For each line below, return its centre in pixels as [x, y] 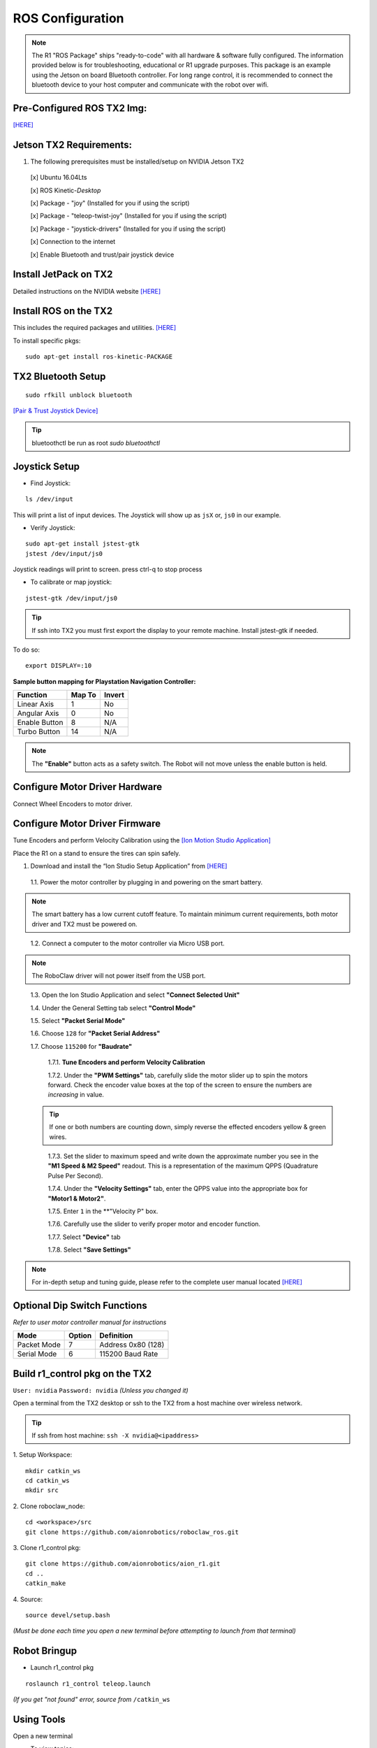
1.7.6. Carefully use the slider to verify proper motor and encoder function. [154, 1224]
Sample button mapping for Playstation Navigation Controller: [104, 681]
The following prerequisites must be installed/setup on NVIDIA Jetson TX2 [137, 162]
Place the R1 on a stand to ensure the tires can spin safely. [97, 853]
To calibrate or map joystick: [71, 582]
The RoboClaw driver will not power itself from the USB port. [119, 975]
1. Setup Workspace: [43, 1455]
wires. [58, 1137]
